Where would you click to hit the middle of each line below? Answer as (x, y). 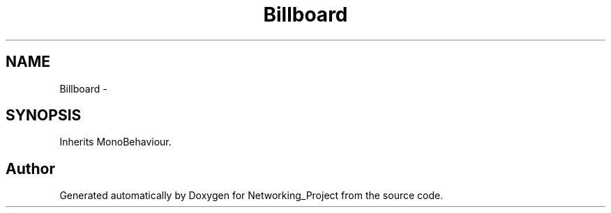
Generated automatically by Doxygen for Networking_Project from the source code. (251, 196)
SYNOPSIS (44, 116)
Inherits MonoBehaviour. (115, 142)
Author (30, 168)
